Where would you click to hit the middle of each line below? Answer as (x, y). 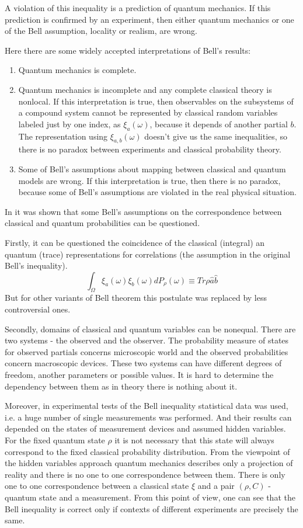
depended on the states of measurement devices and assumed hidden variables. (145, 428)
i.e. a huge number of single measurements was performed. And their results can (148, 417)
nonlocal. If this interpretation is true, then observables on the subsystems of (156, 101)
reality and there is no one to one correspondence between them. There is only (145, 474)
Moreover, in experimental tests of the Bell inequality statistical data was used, (147, 406)
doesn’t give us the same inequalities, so (216, 136)
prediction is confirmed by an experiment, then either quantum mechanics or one (149, 19)
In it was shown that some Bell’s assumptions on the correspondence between (143, 211)
